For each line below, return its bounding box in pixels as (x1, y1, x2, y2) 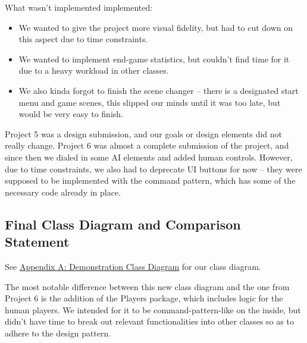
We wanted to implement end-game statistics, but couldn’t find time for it (18, 52, 290, 65)
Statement (5, 232, 70, 251)
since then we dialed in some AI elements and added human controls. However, (5, 150, 293, 163)
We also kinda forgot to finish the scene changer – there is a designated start (18, 84, 299, 96)
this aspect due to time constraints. (18, 33, 148, 45)
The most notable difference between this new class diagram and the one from (5, 280, 290, 292)
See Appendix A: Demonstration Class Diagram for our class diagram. (5, 260, 261, 272)
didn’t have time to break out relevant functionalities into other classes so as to (5, 315, 294, 328)
